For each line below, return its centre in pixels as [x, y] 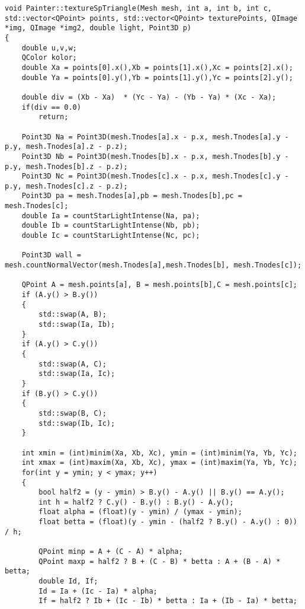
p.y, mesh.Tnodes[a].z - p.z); [66, 147]
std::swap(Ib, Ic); [77, 423]
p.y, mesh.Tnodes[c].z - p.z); [66, 186]
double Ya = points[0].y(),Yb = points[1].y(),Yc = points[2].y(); [157, 77]
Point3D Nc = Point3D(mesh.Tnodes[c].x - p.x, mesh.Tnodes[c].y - [155, 176]
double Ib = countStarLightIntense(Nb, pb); [111, 226]
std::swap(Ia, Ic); [77, 374]
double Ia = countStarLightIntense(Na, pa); [111, 216]
